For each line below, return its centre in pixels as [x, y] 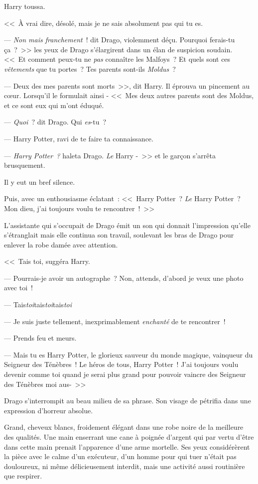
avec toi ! [18, 288]
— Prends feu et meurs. [40, 338]
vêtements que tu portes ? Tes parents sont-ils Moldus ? [90, 68]
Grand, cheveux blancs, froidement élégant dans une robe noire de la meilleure [124, 427]
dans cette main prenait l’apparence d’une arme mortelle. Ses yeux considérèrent [127, 446]
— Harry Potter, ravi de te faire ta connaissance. [79, 138]
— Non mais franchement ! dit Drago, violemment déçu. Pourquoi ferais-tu [120, 40]
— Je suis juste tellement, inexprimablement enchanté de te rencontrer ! [115, 321]
